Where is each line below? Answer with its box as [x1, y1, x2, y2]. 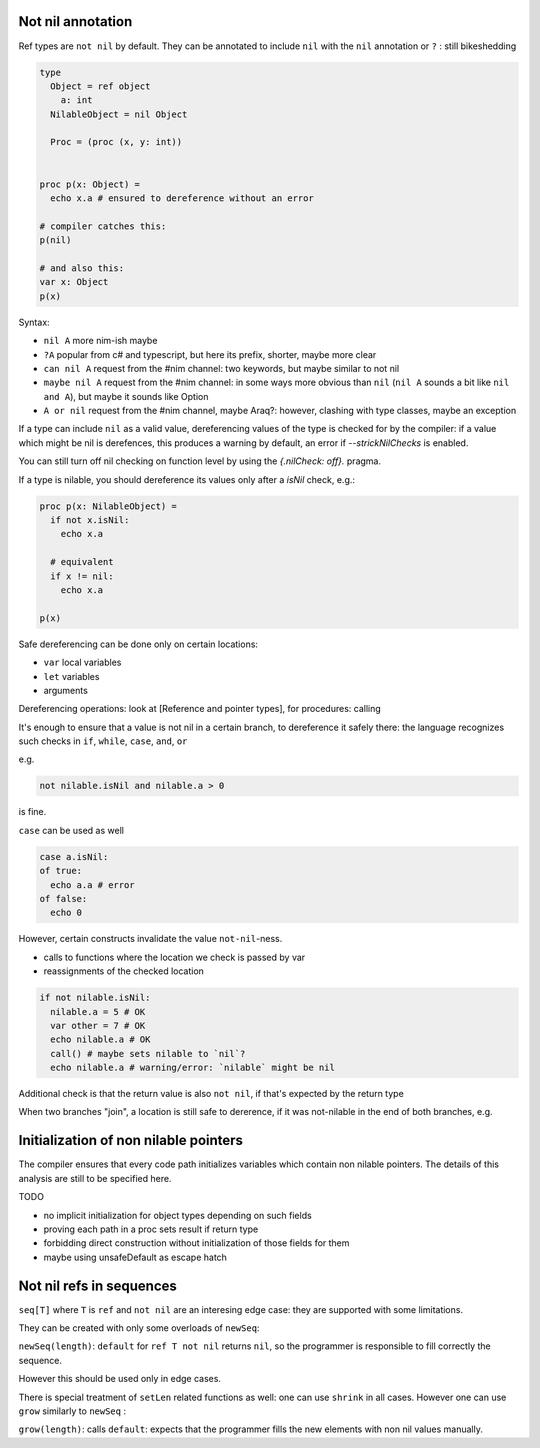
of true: [39, 865, 83, 877]
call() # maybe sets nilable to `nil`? [50, 1048, 246, 1059]
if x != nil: [50, 570, 114, 582]
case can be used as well [18, 824, 125, 836]
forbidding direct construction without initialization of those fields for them [43, 1237, 350, 1249]
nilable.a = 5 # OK [50, 1006, 146, 1017]
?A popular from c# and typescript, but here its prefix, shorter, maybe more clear [43, 348, 377, 360]
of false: [39, 893, 88, 904]
